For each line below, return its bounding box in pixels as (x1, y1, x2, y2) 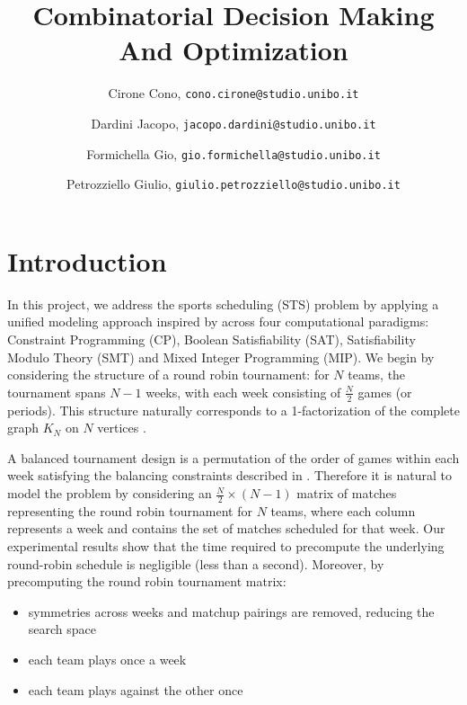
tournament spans (7, 382, 106, 401)
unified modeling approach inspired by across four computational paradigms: (7, 312, 429, 331)
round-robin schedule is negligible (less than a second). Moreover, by (7, 554, 384, 573)
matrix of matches (296, 484, 397, 503)
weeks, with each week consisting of (145, 382, 341, 401)
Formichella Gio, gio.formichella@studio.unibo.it (86, 144, 381, 163)
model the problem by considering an (7, 484, 212, 503)
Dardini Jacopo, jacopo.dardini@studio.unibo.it (91, 113, 376, 132)
